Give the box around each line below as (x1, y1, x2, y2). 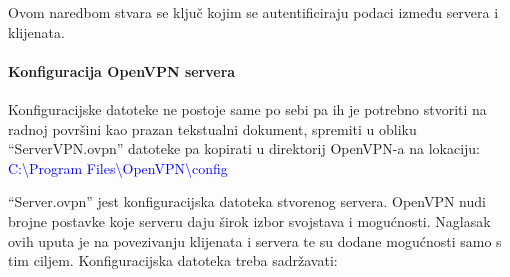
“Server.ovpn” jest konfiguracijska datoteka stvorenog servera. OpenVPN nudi (8, 191, 486, 212)
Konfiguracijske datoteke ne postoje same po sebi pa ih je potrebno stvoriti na (8, 98, 487, 119)
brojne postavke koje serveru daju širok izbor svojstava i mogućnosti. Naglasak (8, 210, 491, 231)
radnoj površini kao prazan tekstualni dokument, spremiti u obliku (8, 118, 417, 139)
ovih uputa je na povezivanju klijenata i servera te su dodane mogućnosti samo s (8, 230, 502, 251)
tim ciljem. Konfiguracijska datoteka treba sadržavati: (8, 250, 338, 271)
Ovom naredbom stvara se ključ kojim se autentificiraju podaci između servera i (8, 2, 499, 22)
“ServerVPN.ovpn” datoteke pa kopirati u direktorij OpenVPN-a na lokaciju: (8, 138, 480, 159)
